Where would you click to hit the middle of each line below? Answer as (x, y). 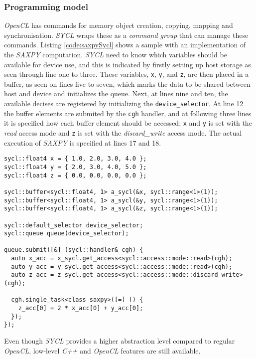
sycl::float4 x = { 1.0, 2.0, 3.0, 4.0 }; (75, 159)
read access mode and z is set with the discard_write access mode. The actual (123, 133)
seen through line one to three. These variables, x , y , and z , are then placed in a (127, 74)
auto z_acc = (33, 275)
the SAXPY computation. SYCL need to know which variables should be (116, 54)
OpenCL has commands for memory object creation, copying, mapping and (119, 25)
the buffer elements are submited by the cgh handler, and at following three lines (128, 113)
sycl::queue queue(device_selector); (66, 234)
